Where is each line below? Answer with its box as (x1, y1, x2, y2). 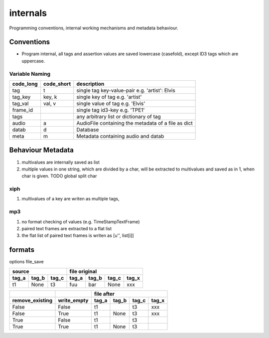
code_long (12, 80, 38, 87)
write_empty (58, 297, 89, 304)
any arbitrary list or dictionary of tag (76, 113, 161, 120)
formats (9, 246, 35, 254)
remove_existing (12, 297, 53, 304)
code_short (43, 80, 71, 87)
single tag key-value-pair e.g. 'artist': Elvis (76, 87, 175, 94)
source (12, 268, 29, 275)
